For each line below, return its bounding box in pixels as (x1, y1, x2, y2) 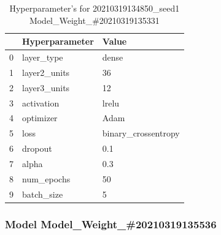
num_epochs (22, 172, 71, 185)
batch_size (22, 187, 63, 200)
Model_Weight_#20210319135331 (29, 13, 160, 26)
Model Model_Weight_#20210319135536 (5, 216, 217, 231)
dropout (22, 142, 52, 155)
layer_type (22, 51, 63, 64)
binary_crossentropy (102, 127, 180, 140)
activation (22, 96, 60, 109)
